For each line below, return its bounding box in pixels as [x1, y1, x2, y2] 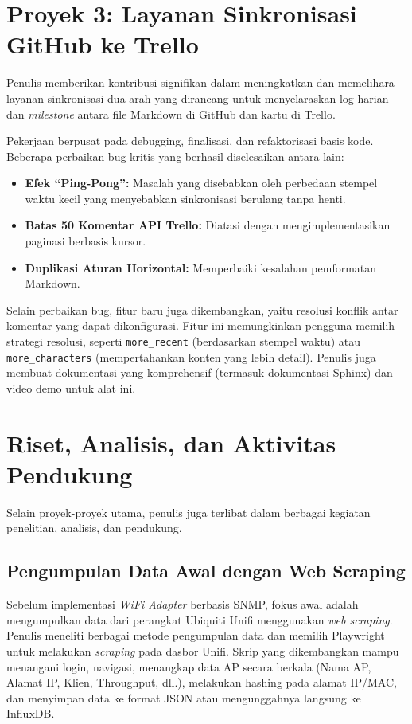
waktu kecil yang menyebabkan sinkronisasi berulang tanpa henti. [25, 190, 346, 206]
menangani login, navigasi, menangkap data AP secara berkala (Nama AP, [6, 658, 371, 675]
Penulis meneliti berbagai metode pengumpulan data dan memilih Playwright [6, 627, 385, 644]
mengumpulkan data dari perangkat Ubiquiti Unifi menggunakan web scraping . [6, 611, 393, 628]
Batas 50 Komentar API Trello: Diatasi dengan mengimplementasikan [25, 217, 391, 233]
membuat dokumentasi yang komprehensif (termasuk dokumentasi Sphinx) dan [6, 364, 393, 381]
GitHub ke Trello [6, 28, 199, 61]
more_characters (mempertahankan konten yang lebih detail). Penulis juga [6, 348, 376, 365]
